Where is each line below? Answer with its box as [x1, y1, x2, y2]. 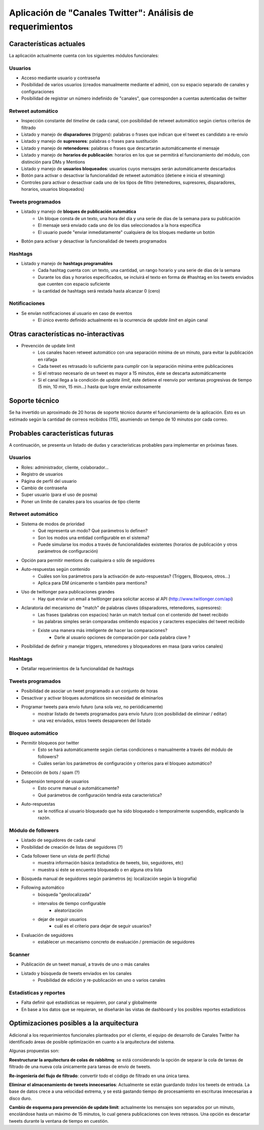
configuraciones [21, 89, 54, 94]
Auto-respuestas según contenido [21, 566, 90, 572]
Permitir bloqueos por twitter [21, 740, 79, 746]
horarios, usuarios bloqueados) [21, 186, 85, 192]
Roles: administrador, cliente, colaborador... [21, 464, 109, 470]
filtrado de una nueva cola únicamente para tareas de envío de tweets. [9, 1064, 152, 1070]
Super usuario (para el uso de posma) [21, 492, 98, 497]
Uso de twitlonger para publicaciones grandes [21, 589, 115, 595]
